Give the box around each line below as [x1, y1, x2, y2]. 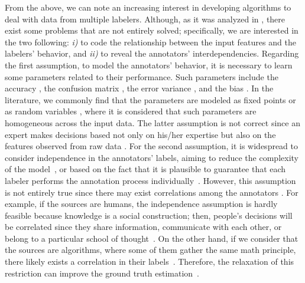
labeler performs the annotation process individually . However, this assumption [5, 174, 296, 186]
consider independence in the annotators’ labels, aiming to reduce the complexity [5, 151, 298, 163]
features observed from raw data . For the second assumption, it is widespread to [5, 140, 298, 152]
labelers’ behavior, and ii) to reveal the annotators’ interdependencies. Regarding [5, 47, 299, 60]
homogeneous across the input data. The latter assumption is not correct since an [5, 116, 300, 129]
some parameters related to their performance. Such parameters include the [5, 70, 278, 83]
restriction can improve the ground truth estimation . [5, 266, 199, 279]
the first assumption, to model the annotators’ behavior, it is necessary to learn [5, 58, 293, 71]
